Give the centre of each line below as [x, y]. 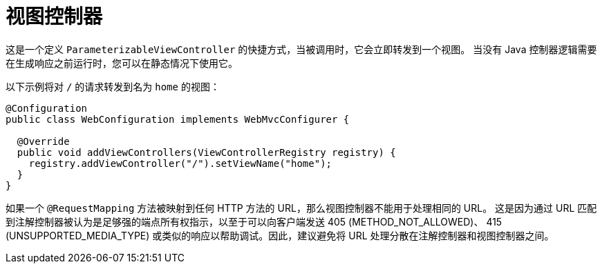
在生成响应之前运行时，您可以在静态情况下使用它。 [122, 63]
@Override [43, 141]
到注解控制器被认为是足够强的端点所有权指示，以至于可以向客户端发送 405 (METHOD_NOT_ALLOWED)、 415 [254, 221]
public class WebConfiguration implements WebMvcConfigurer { [178, 119]
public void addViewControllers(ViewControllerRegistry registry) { [206, 152]
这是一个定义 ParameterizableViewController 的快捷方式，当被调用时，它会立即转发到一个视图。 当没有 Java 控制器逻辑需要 [301, 49]
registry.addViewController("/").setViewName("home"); [180, 163]
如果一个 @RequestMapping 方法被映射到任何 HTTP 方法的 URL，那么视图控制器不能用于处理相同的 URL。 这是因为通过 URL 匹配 [301, 208]
